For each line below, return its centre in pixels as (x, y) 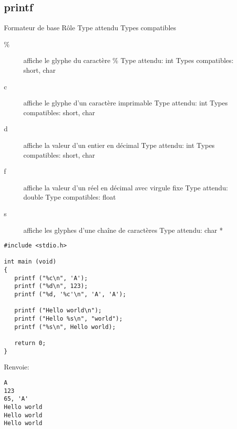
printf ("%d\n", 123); (51, 286)
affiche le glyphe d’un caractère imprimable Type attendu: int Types (126, 103)
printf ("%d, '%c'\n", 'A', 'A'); (70, 295)
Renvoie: (17, 367)
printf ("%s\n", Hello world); (65, 327)
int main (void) (30, 262)
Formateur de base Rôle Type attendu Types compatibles (90, 28)
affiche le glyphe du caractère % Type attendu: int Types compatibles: (128, 60)
